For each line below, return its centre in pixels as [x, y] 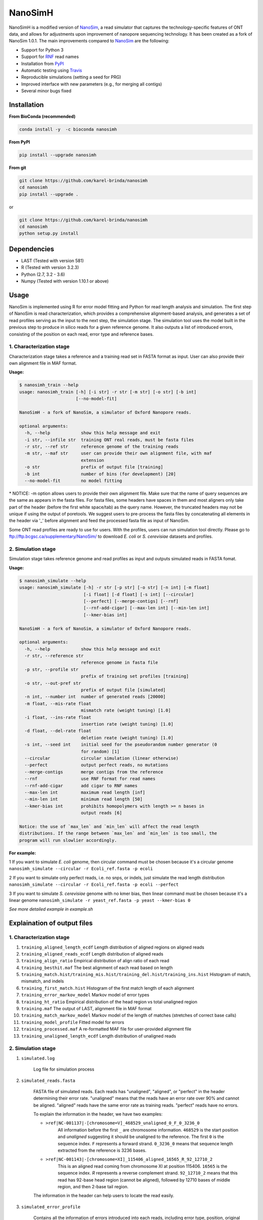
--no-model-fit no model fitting [73, 480]
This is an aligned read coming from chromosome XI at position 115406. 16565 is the [142, 1166]
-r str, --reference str [54, 656]
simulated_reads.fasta [48, 1080]
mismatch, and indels [43, 981]
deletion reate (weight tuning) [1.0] [127, 738]
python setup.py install [49, 234]
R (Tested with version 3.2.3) [50, 267]
